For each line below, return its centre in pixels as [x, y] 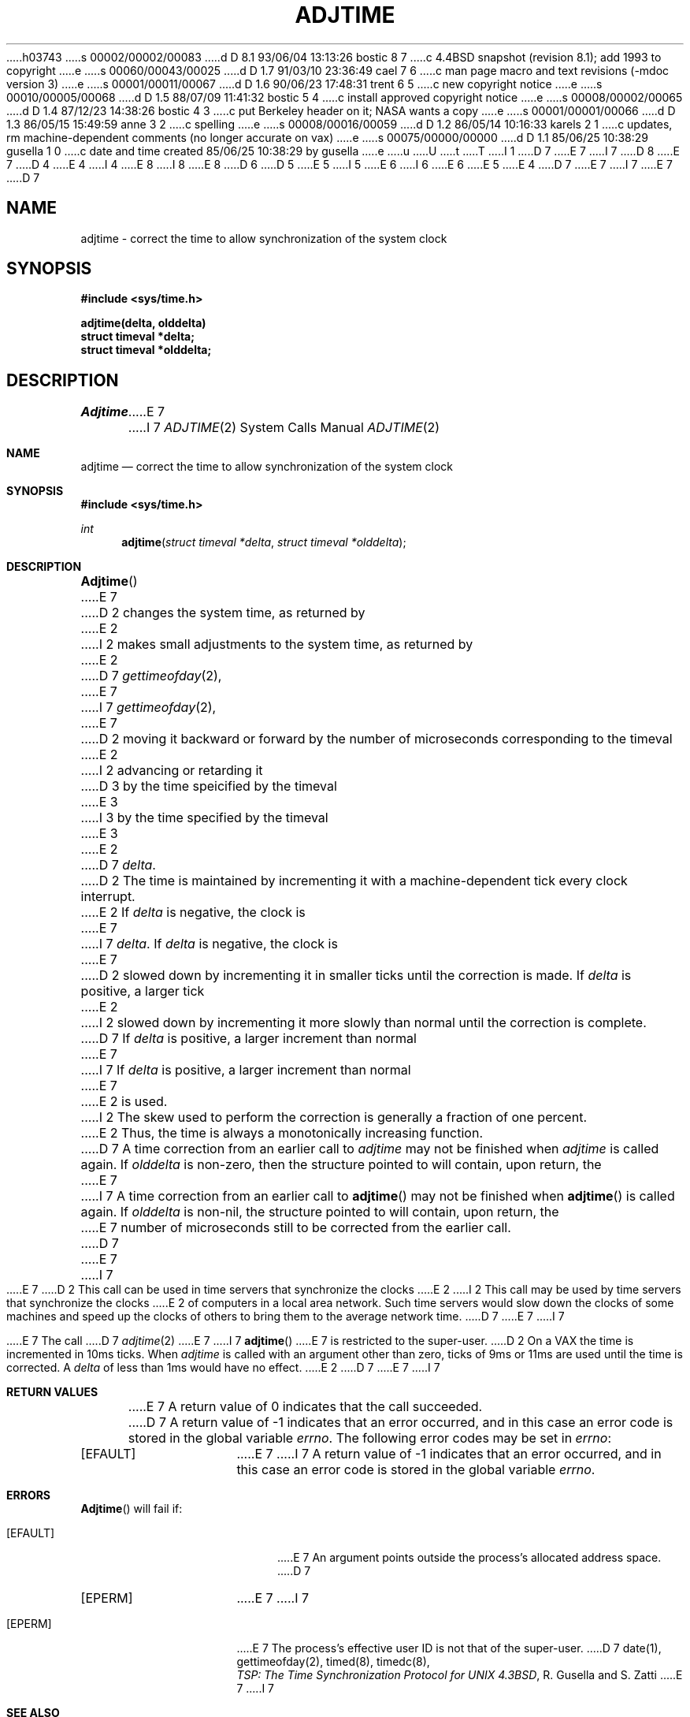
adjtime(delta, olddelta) [143, 323]
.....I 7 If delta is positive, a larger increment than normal [246, 1070]
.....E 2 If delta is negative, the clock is [193, 913]
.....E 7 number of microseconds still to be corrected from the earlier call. [296, 1228]
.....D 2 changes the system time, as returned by [223, 613]
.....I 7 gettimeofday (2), [148, 708]
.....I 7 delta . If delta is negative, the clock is [209, 944]
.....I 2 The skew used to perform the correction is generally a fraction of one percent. [334, 1117]
